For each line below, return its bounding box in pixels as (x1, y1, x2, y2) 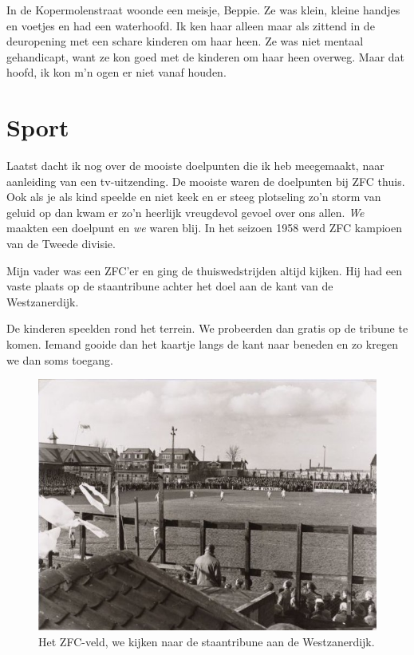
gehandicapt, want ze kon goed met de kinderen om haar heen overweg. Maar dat (6, 48, 405, 65)
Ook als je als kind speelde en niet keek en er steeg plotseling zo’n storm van (6, 188, 381, 205)
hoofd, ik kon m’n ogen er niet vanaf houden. (6, 64, 227, 81)
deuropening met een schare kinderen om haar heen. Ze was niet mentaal (6, 33, 364, 49)
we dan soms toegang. (6, 351, 113, 368)
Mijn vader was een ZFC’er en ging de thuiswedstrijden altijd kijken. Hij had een (6, 262, 403, 278)
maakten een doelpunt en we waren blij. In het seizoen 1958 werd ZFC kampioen (6, 219, 402, 236)
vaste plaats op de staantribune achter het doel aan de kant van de (6, 278, 333, 294)
